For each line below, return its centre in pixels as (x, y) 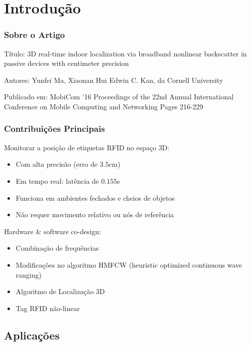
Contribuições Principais (55, 129)
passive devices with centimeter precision (67, 63)
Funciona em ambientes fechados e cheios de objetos (95, 197)
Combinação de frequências (57, 248)
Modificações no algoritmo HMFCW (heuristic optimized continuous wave (129, 264)
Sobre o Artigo (34, 35)
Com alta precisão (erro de (57, 164)
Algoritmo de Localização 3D (60, 291)
